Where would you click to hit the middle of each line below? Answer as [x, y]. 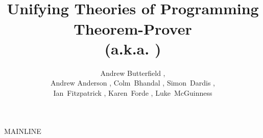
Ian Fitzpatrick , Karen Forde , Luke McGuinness [133, 92]
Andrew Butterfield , [133, 73]
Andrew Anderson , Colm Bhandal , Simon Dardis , [133, 83]
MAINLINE [23, 131]
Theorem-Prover [133, 28]
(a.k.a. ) [133, 48]
